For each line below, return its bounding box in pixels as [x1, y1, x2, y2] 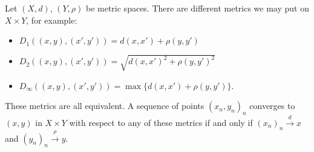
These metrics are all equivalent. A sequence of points [5, 99, 204, 112]
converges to [249, 99, 295, 112]
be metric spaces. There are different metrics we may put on [85, 2, 309, 14]
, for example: [26, 13, 77, 26]
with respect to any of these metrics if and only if [69, 116, 253, 128]
